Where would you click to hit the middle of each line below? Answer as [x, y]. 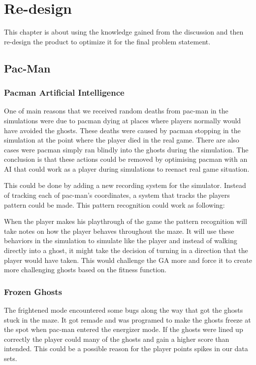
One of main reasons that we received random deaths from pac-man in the [116, 111]
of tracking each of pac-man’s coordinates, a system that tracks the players [117, 195]
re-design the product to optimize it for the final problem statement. [107, 41]
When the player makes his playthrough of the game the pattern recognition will [126, 221]
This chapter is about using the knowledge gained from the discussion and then [124, 32]
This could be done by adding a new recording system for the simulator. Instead [125, 185]
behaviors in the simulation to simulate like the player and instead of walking [121, 240]
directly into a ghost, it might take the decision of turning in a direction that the [126, 250]
